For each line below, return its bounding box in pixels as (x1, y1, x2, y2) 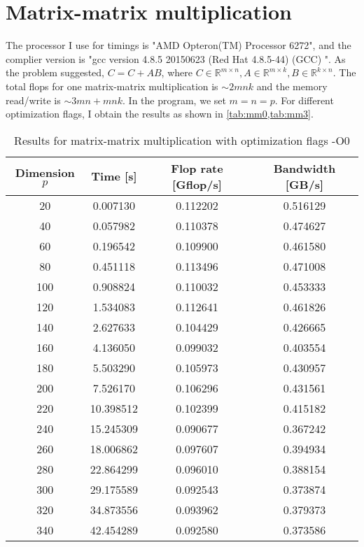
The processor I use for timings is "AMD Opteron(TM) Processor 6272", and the (6, 38, 351, 52)
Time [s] (91, 168, 137, 185)
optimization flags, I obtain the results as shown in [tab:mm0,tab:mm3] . (6, 106, 314, 121)
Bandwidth (273, 159, 336, 176)
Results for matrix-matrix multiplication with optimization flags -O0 (14, 132, 350, 148)
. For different (274, 92, 334, 107)
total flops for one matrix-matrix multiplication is (6, 78, 218, 93)
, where (161, 65, 192, 80)
